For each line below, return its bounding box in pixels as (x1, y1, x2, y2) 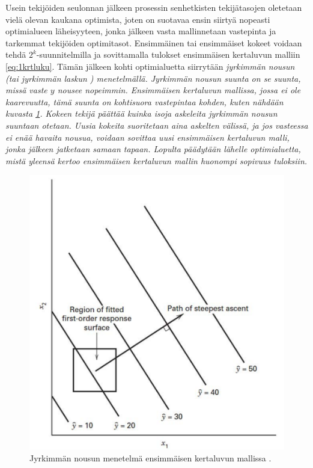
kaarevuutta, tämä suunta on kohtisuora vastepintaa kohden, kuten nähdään (5, 95, 284, 108)
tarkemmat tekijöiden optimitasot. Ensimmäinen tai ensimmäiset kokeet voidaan (5, 36, 302, 49)
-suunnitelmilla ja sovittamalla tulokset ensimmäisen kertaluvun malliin (36, 48, 300, 61)
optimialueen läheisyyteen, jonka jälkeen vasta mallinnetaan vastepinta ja (5, 25, 276, 37)
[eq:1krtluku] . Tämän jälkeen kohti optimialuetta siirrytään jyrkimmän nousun (5, 60, 295, 72)
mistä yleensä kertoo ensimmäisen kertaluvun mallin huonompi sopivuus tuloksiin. (5, 154, 308, 167)
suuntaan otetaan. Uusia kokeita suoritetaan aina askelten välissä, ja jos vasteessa (5, 119, 308, 131)
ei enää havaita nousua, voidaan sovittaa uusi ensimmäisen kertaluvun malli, (5, 131, 290, 143)
